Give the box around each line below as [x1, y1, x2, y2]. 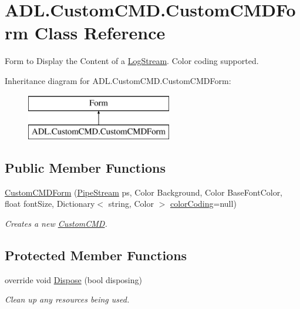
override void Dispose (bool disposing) [5, 273, 142, 286]
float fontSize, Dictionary [5, 197, 95, 210]
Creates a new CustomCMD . [5, 217, 107, 230]
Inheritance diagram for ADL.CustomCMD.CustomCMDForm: [5, 74, 231, 86]
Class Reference [34, 21, 166, 45]
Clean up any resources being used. [5, 293, 130, 305]
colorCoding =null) [170, 197, 237, 210]
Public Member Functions [5, 159, 166, 177]
